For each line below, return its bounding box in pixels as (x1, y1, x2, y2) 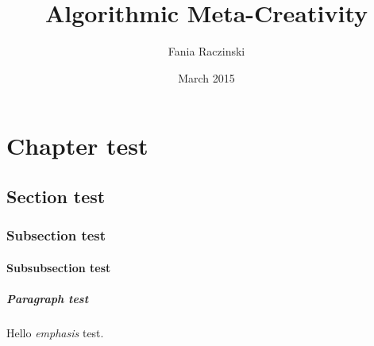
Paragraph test (6, 290, 89, 306)
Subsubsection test (6, 259, 111, 275)
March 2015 (178, 69, 235, 86)
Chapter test (6, 129, 148, 162)
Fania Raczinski (168, 43, 245, 60)
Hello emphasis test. (6, 324, 104, 340)
